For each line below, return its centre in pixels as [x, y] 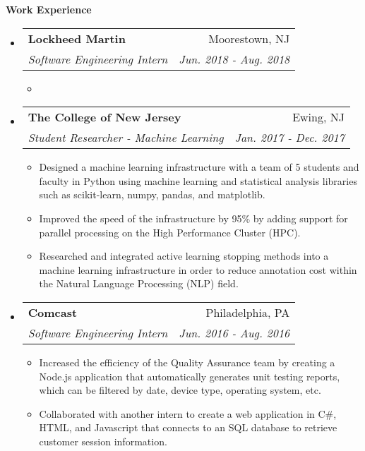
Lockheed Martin [77, 38]
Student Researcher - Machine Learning [126, 138]
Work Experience [49, 9]
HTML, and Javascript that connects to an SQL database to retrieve [188, 427]
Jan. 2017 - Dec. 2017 [289, 138]
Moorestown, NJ [249, 38]
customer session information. [103, 441]
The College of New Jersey [104, 117]
